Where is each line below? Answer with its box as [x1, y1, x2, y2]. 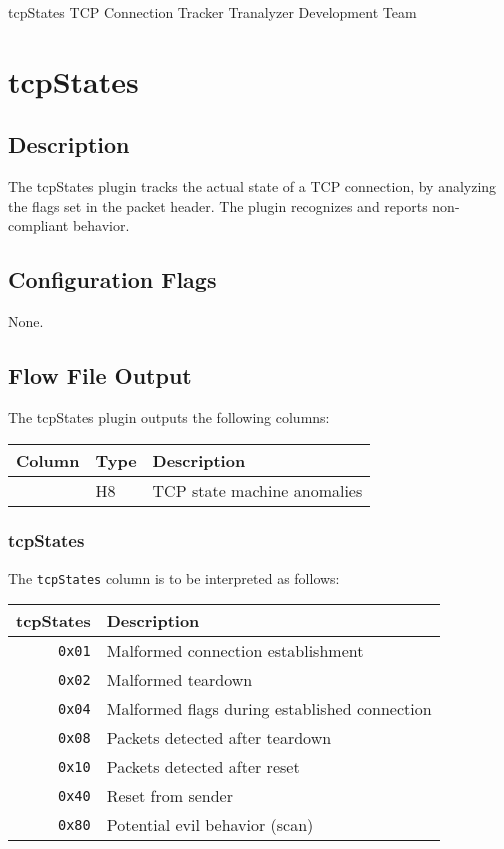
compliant [8, 215, 69, 236]
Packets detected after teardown [106, 726, 332, 750]
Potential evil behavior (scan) [106, 813, 314, 837]
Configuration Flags [8, 264, 217, 295]
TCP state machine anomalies [152, 478, 363, 502]
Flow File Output [8, 360, 192, 391]
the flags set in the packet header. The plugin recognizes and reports [8, 195, 428, 216]
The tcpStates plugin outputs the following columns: [8, 406, 330, 427]
